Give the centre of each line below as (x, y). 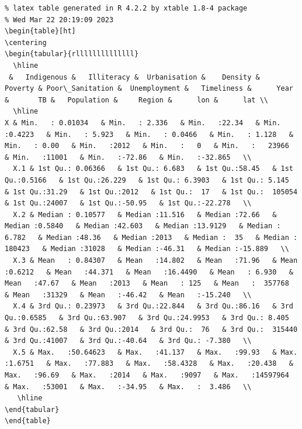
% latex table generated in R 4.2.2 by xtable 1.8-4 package (126, 8)
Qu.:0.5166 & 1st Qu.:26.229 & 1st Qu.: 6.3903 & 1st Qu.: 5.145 (147, 180)
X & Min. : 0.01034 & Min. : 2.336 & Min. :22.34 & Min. (143, 123)
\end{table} (28, 421)
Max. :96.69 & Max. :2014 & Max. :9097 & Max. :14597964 (147, 375)
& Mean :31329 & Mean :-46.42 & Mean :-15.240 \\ (128, 295)
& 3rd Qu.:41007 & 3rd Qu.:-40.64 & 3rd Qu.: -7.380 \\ (128, 341)
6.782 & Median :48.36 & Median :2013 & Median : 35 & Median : (151, 237)
